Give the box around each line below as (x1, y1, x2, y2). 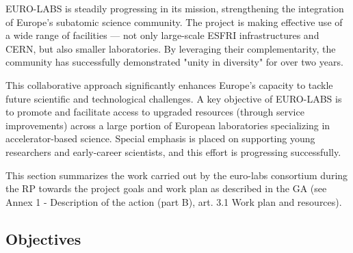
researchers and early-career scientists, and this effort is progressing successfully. (5, 144, 341, 159)
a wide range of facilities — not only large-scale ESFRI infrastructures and (5, 28, 319, 42)
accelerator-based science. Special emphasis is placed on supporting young (5, 131, 315, 146)
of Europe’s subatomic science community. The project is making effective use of (5, 14, 343, 29)
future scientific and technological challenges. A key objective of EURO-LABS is (5, 91, 342, 105)
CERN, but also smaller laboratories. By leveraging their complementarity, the (5, 41, 336, 55)
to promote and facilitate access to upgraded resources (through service (5, 105, 304, 119)
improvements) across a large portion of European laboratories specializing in (5, 118, 330, 132)
